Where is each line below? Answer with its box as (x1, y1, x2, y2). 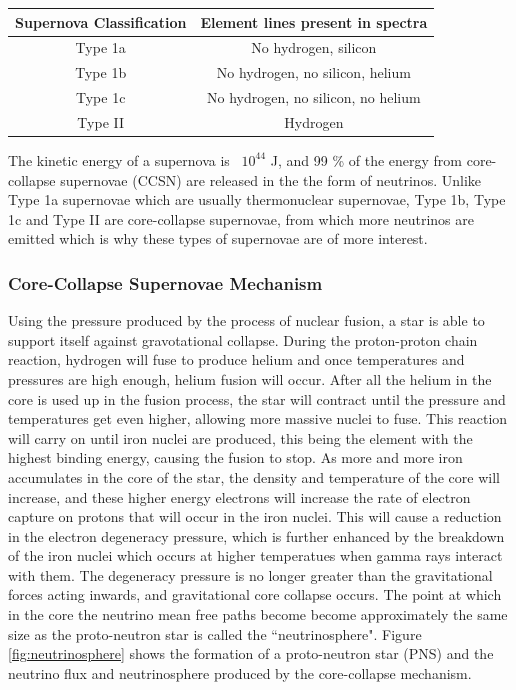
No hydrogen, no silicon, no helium (207, 87, 421, 108)
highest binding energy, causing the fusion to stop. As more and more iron (8, 447, 463, 468)
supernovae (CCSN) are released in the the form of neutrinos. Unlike (60, 169, 481, 190)
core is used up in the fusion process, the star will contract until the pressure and (8, 388, 506, 409)
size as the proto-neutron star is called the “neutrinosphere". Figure (8, 623, 422, 644)
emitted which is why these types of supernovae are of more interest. (8, 228, 428, 249)
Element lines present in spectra (200, 11, 428, 32)
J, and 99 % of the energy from (270, 149, 463, 170)
